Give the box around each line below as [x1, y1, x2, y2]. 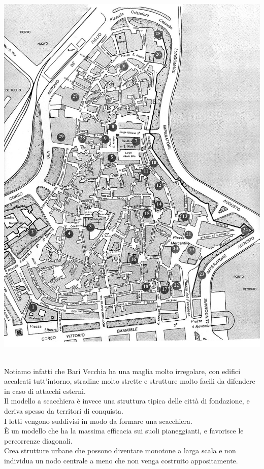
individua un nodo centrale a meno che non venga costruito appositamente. [4, 455, 238, 466]
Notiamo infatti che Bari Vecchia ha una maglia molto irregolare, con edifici [4, 365, 241, 376]
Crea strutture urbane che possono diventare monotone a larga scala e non [4, 445, 236, 456]
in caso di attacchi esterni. [4, 385, 86, 396]
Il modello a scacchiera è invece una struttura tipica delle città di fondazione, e [4, 395, 250, 406]
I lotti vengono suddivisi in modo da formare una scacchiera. [4, 415, 192, 426]
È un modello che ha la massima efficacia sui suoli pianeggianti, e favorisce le [4, 425, 244, 436]
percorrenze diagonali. [4, 435, 73, 446]
